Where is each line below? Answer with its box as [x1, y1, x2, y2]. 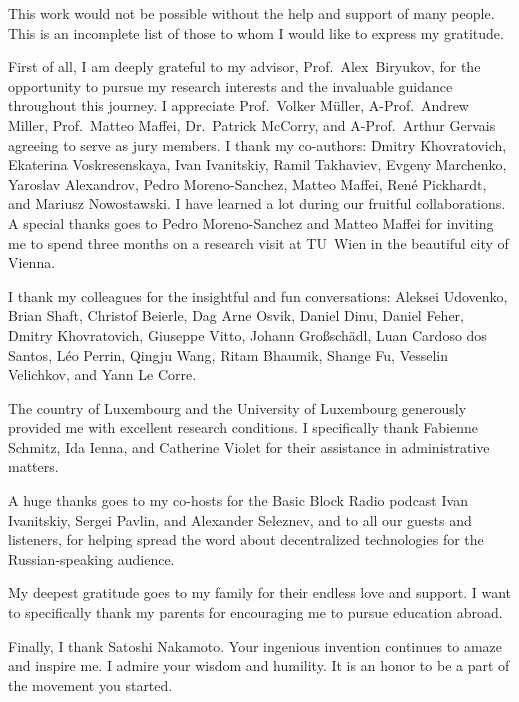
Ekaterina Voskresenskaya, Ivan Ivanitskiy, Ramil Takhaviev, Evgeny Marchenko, [8, 154, 507, 175]
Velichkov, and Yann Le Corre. [8, 364, 197, 385]
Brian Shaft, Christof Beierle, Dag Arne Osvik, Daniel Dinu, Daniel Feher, [8, 305, 464, 326]
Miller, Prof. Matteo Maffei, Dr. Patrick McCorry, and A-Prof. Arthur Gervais [8, 114, 496, 135]
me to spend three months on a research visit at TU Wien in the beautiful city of [8, 232, 509, 253]
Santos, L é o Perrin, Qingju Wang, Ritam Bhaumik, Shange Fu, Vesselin [8, 344, 449, 365]
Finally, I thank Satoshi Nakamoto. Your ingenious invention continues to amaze [8, 635, 503, 656]
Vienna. [8, 252, 56, 273]
